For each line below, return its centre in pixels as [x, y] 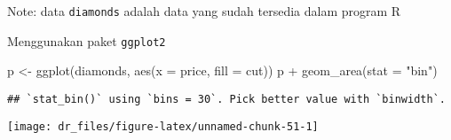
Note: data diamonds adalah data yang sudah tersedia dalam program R [204, 11]
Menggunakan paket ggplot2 [87, 40]
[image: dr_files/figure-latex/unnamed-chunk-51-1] [163, 126]
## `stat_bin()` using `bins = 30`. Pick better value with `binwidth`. [226, 99]
